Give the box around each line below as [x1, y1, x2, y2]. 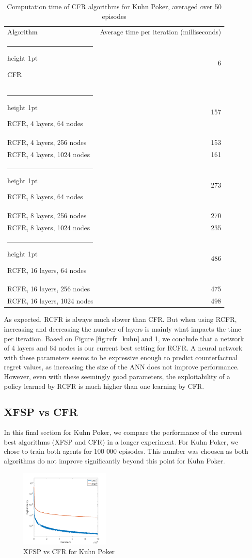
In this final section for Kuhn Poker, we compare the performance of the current [4, 427, 242, 437]
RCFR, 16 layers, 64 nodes [7, 265, 87, 275]
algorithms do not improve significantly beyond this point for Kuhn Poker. [4, 456, 225, 466]
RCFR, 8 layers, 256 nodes [7, 210, 87, 221]
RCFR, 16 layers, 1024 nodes [7, 296, 94, 306]
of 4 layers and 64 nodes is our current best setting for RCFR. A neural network [4, 343, 242, 353]
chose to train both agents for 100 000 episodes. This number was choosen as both [4, 446, 248, 456]
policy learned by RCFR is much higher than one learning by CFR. [4, 381, 205, 391]
